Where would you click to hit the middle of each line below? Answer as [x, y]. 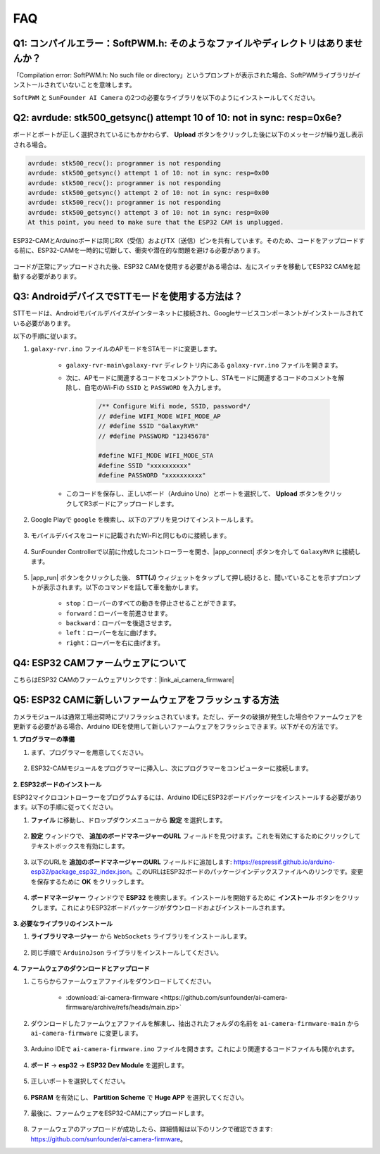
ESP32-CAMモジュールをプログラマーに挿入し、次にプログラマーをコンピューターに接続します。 [171, 768]
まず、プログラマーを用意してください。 [89, 752]
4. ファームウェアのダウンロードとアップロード [82, 969]
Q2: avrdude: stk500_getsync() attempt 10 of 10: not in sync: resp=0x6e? [177, 118]
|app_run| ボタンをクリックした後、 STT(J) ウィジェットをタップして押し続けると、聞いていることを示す [183, 577]
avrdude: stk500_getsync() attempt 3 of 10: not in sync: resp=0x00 [148, 212]
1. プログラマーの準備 [44, 739]
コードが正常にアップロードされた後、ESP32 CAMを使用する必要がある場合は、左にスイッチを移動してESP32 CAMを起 [187, 266]
